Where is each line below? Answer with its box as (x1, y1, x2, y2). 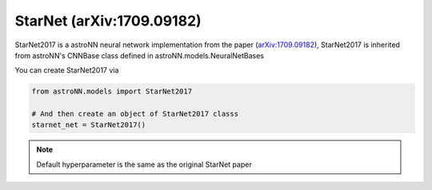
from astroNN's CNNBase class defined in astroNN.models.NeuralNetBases (14, 50, 264, 60)
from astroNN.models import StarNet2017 (31, 87, 192, 96)
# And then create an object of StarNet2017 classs (31, 109, 239, 119)
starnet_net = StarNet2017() (31, 121, 146, 129)
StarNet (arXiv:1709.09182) (14, 12, 202, 30)
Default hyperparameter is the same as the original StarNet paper (36, 160, 252, 169)
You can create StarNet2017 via (14, 65, 119, 75)
